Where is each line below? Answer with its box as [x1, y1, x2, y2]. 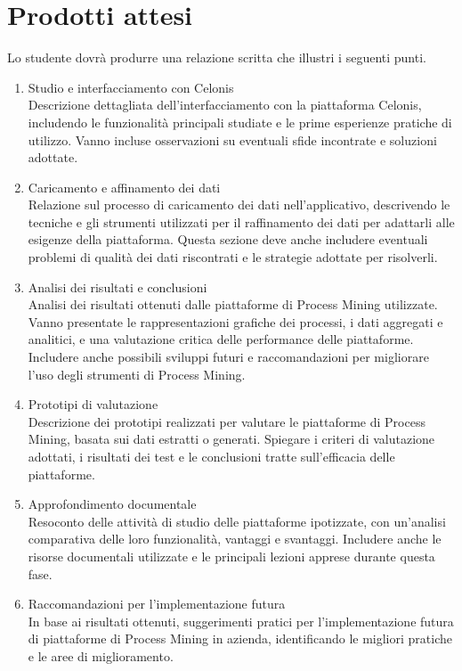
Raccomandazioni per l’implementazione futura [28, 594, 286, 613]
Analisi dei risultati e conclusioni [28, 277, 207, 296]
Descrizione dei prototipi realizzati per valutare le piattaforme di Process [28, 412, 426, 430]
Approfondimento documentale [28, 495, 197, 513]
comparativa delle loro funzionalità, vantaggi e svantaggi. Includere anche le [28, 529, 442, 548]
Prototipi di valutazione [28, 395, 158, 413]
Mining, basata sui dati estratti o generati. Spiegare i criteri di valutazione [28, 430, 435, 448]
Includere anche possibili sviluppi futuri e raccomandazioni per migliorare [28, 348, 429, 366]
